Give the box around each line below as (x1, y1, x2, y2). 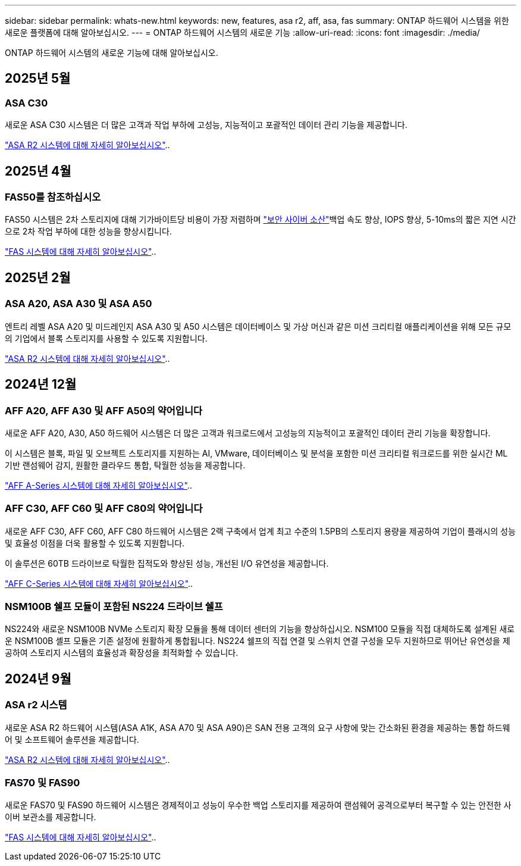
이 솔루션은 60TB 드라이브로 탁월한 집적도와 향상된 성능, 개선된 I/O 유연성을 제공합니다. (5, 558, 329, 568)
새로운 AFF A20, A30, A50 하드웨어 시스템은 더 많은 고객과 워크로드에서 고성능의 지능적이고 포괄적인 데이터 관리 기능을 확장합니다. (5, 427, 491, 438)
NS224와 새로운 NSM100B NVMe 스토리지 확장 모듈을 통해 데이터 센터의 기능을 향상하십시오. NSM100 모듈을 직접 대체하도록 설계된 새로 (5, 624, 515, 634)
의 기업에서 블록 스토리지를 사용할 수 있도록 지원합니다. (5, 333, 208, 343)
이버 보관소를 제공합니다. (5, 812, 96, 823)
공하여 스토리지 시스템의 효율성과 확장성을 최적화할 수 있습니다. (5, 648, 238, 658)
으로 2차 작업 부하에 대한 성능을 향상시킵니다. (5, 226, 172, 237)
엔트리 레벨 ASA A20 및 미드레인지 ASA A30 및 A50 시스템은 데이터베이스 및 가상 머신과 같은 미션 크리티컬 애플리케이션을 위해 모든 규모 (5, 321, 511, 332)
